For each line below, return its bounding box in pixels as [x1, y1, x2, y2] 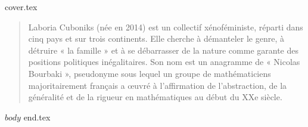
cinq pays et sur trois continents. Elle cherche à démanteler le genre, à [28, 32, 284, 45]
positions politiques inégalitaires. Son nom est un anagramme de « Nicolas [28, 55, 300, 68]
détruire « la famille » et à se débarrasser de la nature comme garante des [28, 44, 298, 56]
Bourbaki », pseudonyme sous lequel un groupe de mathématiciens [28, 67, 271, 79]
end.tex [23, 110, 51, 123]
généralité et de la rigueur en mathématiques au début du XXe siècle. [28, 91, 282, 103]
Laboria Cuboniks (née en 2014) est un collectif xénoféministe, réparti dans [28, 20, 303, 33]
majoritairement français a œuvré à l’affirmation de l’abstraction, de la [28, 79, 287, 91]
